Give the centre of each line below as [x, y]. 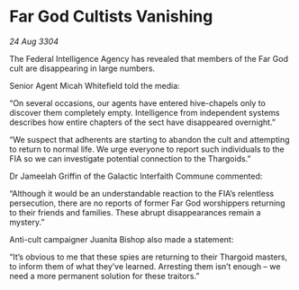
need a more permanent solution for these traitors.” [104, 276]
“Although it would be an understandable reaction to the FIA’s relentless [142, 193]
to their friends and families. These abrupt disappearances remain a [135, 212]
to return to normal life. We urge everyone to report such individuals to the [147, 149]
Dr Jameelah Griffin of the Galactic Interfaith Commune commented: [136, 176]
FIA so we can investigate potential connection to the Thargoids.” [130, 158]
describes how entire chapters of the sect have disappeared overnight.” [143, 122]
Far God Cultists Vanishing [111, 17]
